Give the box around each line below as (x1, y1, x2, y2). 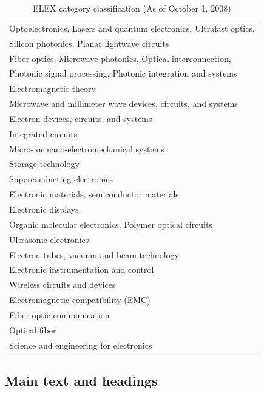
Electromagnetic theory (9, 82, 96, 95)
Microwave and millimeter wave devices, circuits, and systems (9, 97, 238, 110)
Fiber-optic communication (9, 308, 110, 321)
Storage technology (9, 157, 80, 170)
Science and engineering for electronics (9, 338, 152, 351)
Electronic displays (9, 202, 79, 215)
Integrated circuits (9, 127, 78, 140)
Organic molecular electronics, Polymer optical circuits (9, 217, 212, 230)
